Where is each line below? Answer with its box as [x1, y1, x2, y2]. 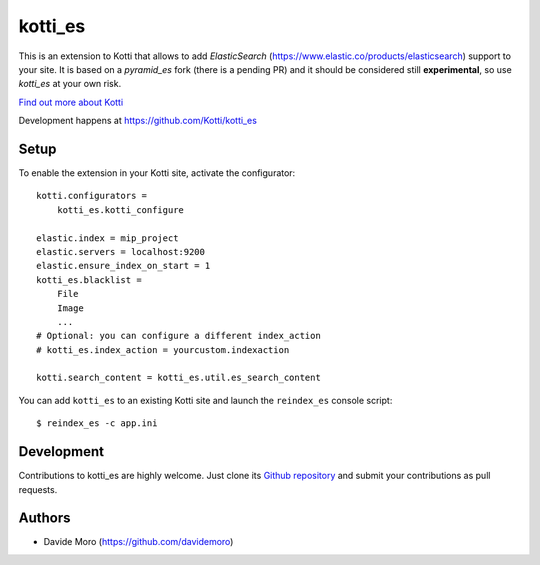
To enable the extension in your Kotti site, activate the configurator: [18, 167, 296, 179]
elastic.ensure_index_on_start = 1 [36, 260, 211, 272]
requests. [18, 483, 58, 495]
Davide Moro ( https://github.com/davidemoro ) [43, 536, 234, 548]
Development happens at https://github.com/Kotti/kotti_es [18, 115, 257, 127]
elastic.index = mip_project [36, 232, 179, 244]
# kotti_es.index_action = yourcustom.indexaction [36, 344, 290, 355]
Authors [18, 510, 71, 527]
